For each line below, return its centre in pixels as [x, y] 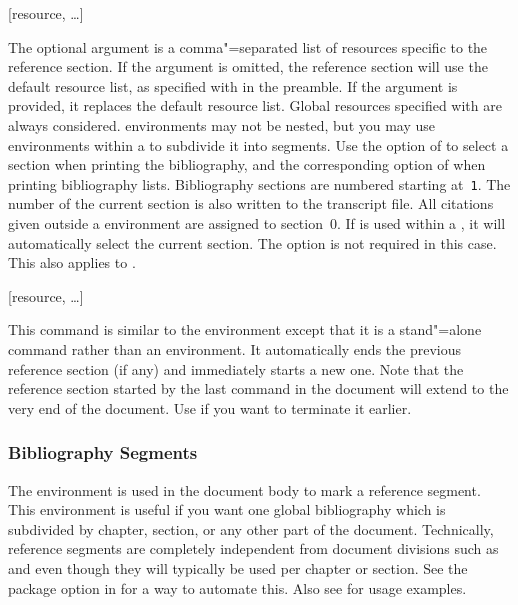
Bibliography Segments [103, 452]
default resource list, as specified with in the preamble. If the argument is [233, 85]
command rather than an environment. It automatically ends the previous [234, 348]
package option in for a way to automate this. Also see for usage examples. [237, 587]
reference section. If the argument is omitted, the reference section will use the [248, 66]
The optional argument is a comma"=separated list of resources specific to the [248, 46]
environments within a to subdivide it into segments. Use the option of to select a [258, 144]
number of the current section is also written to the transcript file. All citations [251, 203]
